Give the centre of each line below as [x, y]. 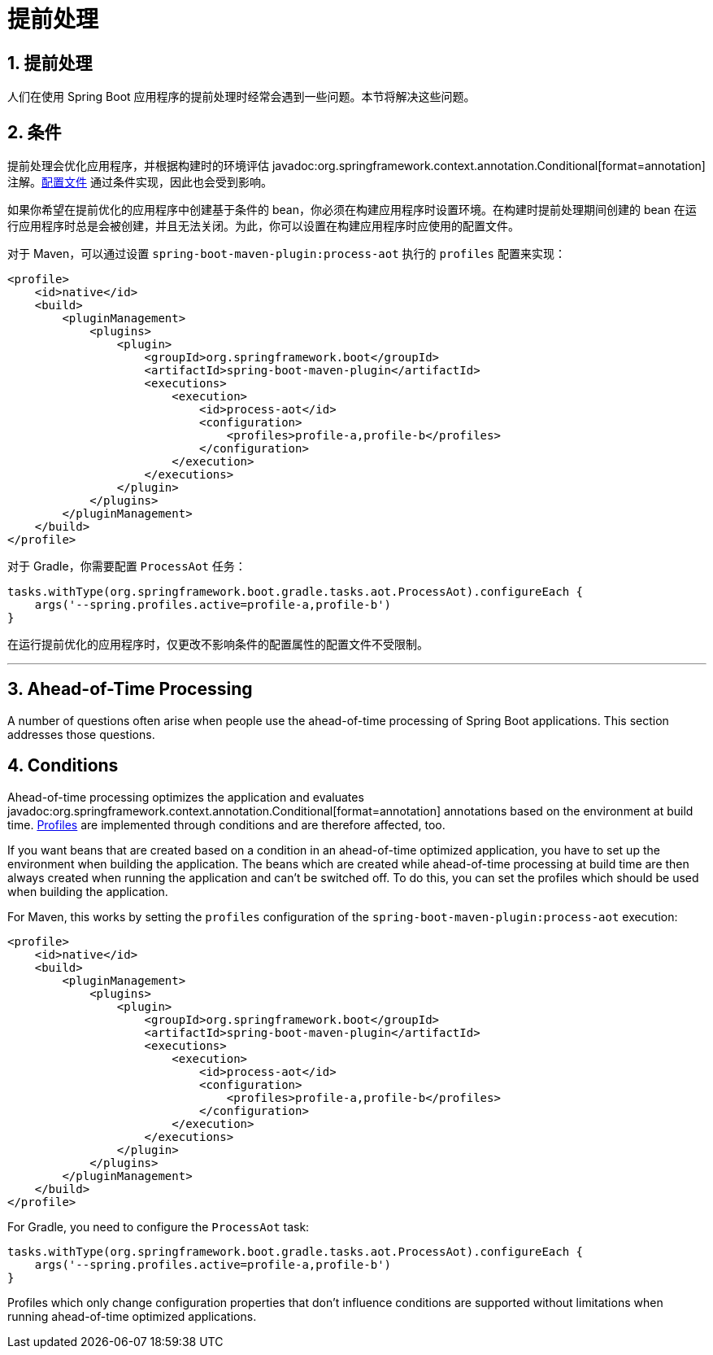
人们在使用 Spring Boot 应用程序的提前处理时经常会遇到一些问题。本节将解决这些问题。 [241, 97]
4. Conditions [63, 766]
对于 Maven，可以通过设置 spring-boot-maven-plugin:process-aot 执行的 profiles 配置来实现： [287, 254]
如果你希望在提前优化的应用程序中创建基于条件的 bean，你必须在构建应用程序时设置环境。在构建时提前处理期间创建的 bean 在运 [352, 210]
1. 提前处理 [50, 63]
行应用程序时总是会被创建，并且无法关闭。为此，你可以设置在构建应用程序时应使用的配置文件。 [263, 226]
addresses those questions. [81, 734]
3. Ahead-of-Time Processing [130, 689]
